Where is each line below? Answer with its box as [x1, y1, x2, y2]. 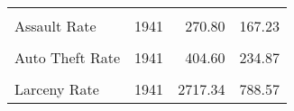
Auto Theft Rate [14, 47, 121, 68]
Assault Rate [14, 15, 96, 36]
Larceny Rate [14, 79, 99, 99]
